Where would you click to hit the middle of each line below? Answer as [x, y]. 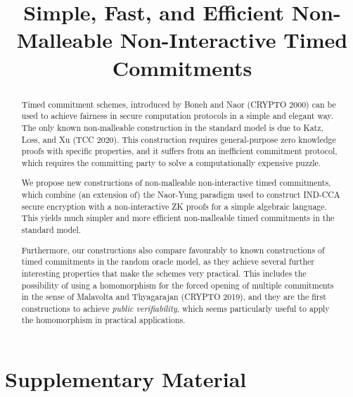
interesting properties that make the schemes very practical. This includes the [164, 273]
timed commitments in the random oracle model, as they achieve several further [168, 261]
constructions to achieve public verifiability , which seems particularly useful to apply [175, 308]
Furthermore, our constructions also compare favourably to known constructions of [173, 250]
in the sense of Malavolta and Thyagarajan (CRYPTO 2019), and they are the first [174, 297]
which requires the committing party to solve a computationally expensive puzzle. [171, 162]
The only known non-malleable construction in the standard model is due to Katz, [172, 127]
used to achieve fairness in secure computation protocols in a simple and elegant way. [177, 116]
